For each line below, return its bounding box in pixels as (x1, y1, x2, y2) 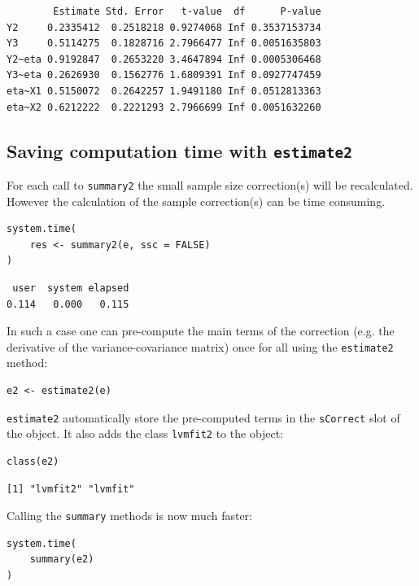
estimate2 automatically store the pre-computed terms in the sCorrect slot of (7, 409, 400, 426)
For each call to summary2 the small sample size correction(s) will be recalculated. (7, 176, 413, 193)
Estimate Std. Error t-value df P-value (53, 6, 321, 17)
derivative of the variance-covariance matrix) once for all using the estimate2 (7, 338, 394, 355)
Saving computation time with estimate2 (7, 138, 352, 163)
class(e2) (7, 455, 59, 467)
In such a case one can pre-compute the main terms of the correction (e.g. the (7, 322, 395, 339)
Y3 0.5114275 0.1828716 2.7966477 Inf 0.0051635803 (7, 37, 321, 50)
